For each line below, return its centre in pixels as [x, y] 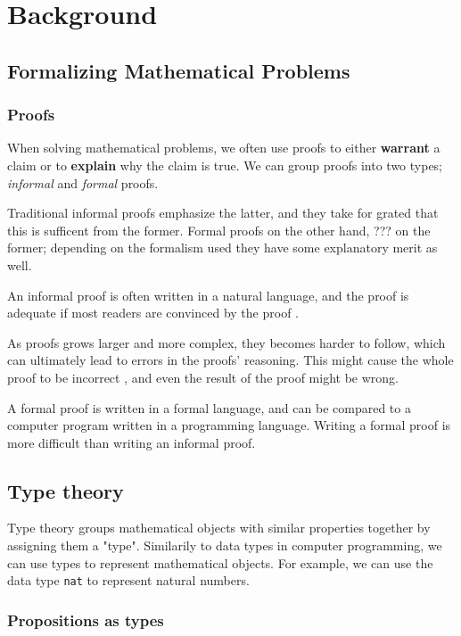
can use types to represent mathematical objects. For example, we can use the [220, 562]
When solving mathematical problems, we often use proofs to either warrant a [224, 148]
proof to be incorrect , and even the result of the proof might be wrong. [203, 377]
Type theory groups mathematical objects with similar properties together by [219, 528]
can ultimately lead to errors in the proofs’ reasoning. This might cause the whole [230, 360]
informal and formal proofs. [83, 182]
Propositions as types [86, 619]
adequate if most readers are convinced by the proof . [153, 313]
